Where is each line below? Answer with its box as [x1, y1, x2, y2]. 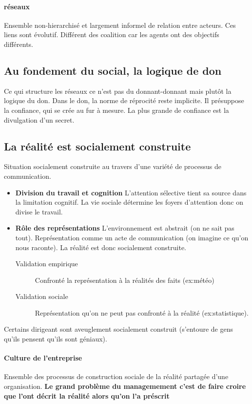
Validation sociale [15, 291, 68, 301]
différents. [4, 39, 34, 49]
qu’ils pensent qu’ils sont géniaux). [4, 334, 107, 344]
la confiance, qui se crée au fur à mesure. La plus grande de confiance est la [4, 105, 229, 115]
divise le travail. [15, 206, 63, 216]
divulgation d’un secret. [4, 114, 75, 125]
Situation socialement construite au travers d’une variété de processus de [4, 161, 221, 171]
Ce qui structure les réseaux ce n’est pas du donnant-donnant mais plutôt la [4, 85, 232, 96]
